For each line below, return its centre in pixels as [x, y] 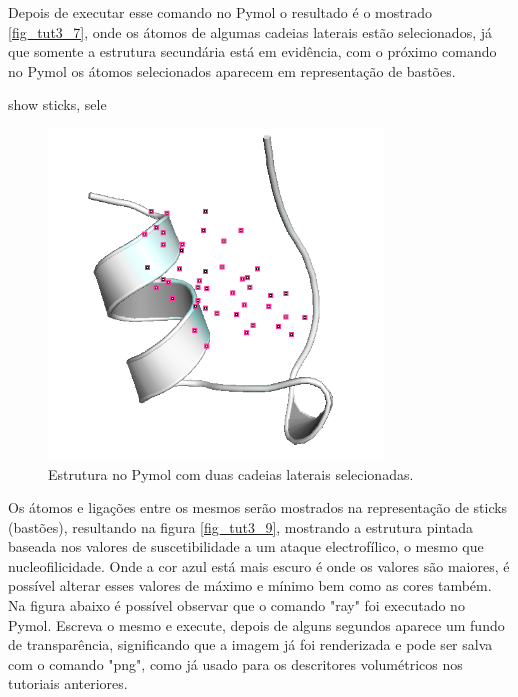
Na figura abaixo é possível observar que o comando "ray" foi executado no [236, 605]
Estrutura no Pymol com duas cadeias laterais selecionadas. [231, 473]
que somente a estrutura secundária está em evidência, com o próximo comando [252, 51]
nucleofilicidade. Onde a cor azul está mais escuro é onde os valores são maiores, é [259, 565]
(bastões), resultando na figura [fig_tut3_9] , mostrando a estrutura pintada [240, 526]
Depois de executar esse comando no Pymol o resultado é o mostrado [220, 12]
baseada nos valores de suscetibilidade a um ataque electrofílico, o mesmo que [246, 546]
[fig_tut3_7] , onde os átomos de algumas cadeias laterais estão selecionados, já [250, 31]
